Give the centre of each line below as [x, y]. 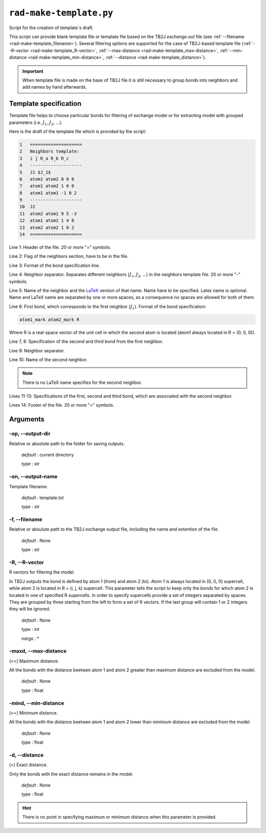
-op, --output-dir [30, 434]
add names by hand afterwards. [55, 87]
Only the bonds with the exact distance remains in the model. [71, 774]
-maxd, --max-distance [38, 651]
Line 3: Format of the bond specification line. [55, 265]
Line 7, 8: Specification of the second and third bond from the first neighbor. [86, 341]
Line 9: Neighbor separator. [37, 350]
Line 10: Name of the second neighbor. [49, 359]
